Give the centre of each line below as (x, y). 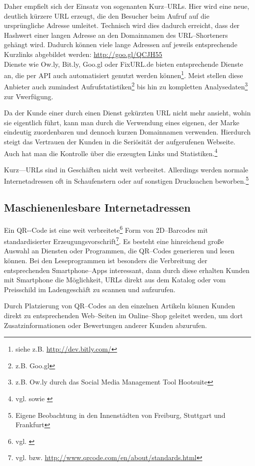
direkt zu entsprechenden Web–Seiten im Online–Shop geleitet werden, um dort (124, 315)
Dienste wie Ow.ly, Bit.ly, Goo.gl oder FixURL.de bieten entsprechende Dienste (124, 64)
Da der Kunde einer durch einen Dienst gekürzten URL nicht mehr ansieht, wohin (127, 113)
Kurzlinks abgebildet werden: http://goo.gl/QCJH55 (83, 54)
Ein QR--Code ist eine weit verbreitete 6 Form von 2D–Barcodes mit (106, 229)
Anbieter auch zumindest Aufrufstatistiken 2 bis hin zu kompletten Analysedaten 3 (126, 86)
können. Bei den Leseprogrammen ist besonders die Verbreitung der (106, 260)
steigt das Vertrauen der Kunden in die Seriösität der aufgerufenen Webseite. (120, 142)
